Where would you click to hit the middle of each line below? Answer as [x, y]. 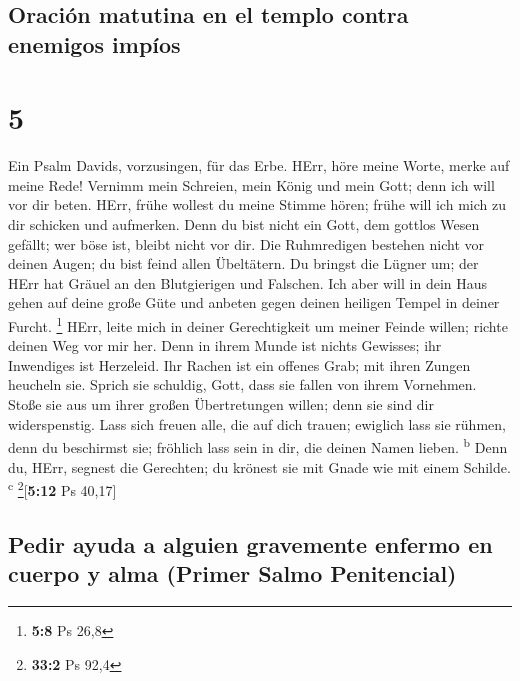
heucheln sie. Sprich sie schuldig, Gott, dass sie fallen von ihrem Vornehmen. [242, 384]
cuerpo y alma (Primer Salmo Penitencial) [232, 573]
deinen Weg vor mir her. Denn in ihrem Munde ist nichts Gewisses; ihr [225, 345]
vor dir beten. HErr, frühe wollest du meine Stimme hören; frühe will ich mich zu [257, 204]
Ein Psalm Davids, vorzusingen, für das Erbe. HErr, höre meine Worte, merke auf [259, 165]
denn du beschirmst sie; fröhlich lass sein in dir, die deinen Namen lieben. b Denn [258, 445]
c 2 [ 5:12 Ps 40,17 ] [62, 488]
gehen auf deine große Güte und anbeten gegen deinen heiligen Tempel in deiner [254, 302]
